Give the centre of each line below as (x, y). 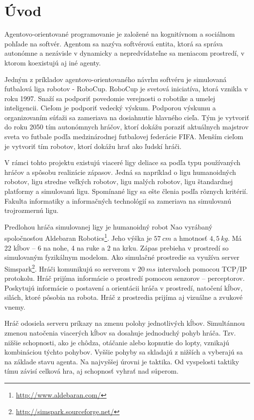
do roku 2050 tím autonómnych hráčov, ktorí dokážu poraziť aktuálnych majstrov (127, 127)
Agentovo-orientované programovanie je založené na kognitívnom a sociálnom (120, 34)
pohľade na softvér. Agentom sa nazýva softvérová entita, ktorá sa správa (114, 43)
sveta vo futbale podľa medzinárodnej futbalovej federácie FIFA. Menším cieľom (124, 136)
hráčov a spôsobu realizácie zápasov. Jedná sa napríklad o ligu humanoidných (120, 172)
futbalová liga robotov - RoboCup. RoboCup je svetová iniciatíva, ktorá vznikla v (126, 89)
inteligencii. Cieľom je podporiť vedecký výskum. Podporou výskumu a (110, 108)
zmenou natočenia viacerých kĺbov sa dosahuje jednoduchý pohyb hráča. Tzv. (120, 333)
